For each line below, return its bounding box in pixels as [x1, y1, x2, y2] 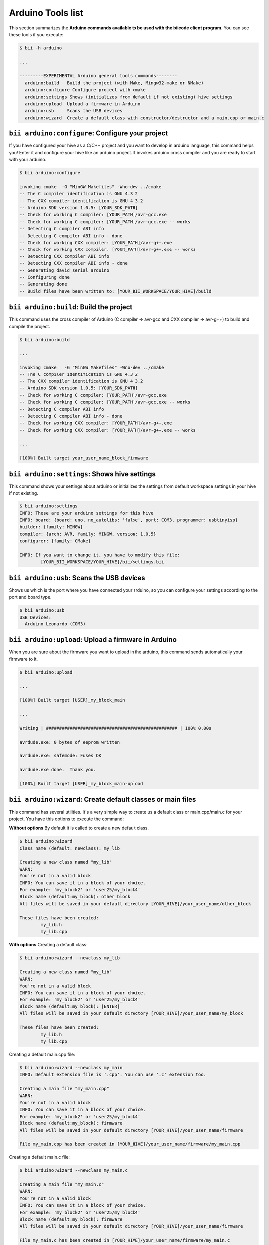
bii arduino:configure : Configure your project [9, 129, 168, 138]
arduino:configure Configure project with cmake [25, 87, 146, 93]
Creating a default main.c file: [9, 1154, 70, 1160]
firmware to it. [9, 656, 38, 662]
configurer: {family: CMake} [19, 538, 91, 544]
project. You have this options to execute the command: [9, 816, 124, 822]
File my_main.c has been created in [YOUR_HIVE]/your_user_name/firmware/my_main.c [19, 1238, 230, 1243]
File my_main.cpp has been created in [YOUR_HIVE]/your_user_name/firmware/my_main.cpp [19, 1141, 241, 1147]
